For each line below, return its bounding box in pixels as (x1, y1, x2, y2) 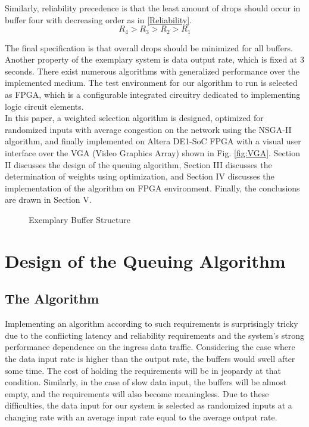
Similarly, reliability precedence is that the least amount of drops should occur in (5, 2, 301, 14)
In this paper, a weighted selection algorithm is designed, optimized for (5, 112, 264, 124)
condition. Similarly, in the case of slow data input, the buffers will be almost (5, 376, 287, 388)
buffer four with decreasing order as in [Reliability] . (5, 13, 192, 26)
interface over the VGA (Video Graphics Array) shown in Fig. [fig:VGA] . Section (5, 146, 300, 159)
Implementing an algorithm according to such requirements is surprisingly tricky (5, 317, 298, 330)
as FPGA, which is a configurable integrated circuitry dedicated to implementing (5, 88, 301, 101)
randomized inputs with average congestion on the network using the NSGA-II (5, 123, 292, 135)
